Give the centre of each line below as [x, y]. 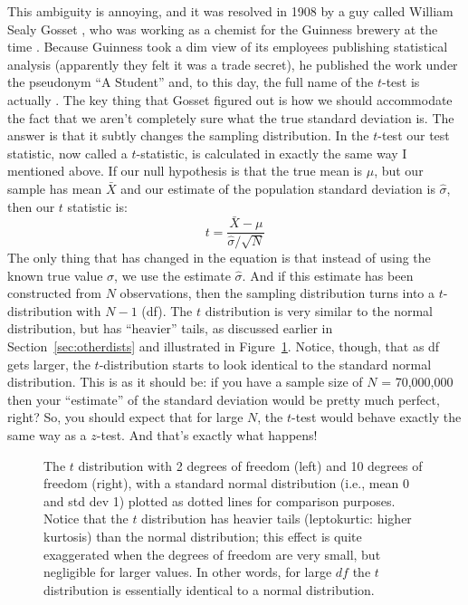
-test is [401, 82]
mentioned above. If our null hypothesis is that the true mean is [185, 171]
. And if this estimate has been [328, 275]
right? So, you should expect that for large [125, 417]
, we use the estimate [172, 275]
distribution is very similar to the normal [319, 310]
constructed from [54, 293]
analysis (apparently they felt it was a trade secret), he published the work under [233, 64]
